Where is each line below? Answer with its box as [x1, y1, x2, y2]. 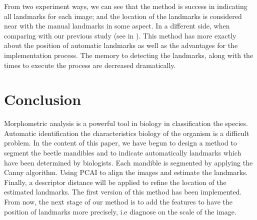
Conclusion [4, 89, 81, 109]
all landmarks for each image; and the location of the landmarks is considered [4, 10, 242, 21]
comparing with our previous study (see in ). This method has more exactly [4, 30, 236, 40]
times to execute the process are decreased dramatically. [4, 59, 176, 70]
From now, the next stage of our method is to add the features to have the [4, 196, 233, 207]
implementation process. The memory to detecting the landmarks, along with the [4, 49, 253, 60]
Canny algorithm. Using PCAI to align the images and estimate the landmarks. [4, 167, 248, 177]
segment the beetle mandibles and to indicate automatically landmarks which [4, 147, 241, 158]
